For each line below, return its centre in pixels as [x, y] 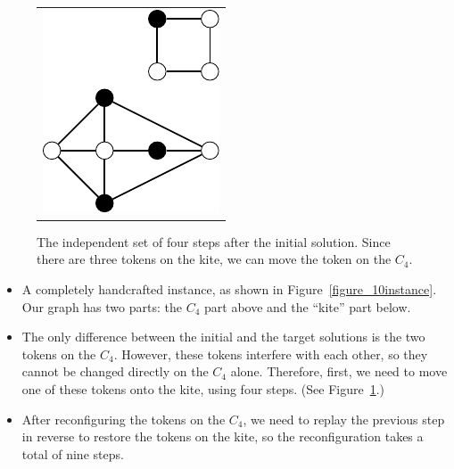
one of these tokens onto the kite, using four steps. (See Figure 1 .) [203, 389]
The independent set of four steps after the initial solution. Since [214, 241]
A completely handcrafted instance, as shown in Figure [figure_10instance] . [229, 289]
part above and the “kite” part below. [308, 306]
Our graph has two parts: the [102, 306]
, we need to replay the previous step [344, 419]
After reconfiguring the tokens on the [124, 419]
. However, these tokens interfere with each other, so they [271, 354]
